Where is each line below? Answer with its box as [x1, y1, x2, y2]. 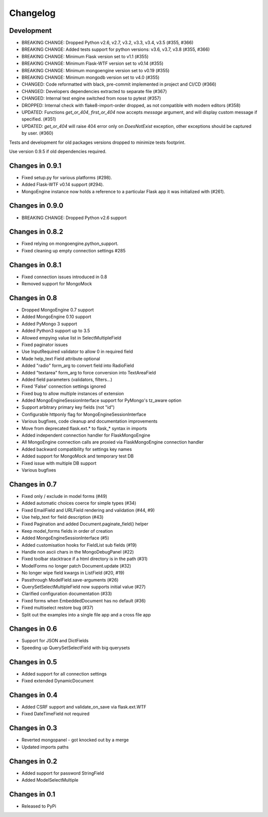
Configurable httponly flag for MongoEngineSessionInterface [21, 411, 146, 417]
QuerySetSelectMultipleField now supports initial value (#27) [21, 584, 146, 589]
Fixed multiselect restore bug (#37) [21, 605, 94, 611]
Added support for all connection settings [21, 671, 107, 677]
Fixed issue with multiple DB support [21, 460, 97, 466]
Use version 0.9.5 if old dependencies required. [9, 148, 107, 154]
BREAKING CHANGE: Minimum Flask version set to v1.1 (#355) [21, 53, 149, 59]
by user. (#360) [21, 130, 54, 136]
